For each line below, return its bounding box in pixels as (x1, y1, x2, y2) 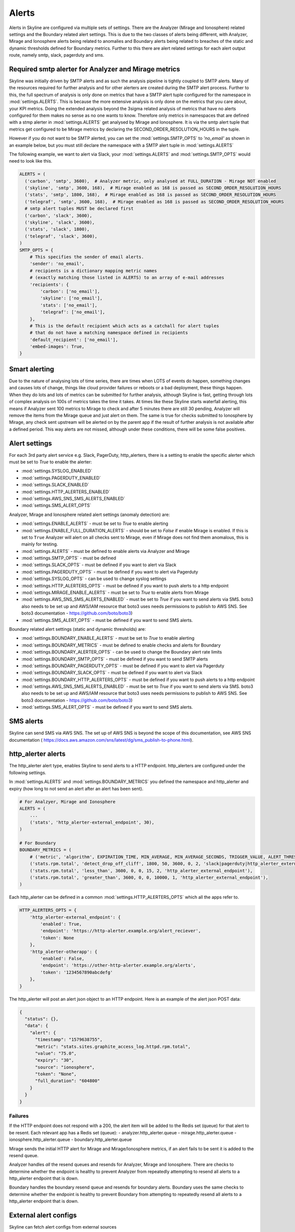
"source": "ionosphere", (35, 1064, 95, 1070)
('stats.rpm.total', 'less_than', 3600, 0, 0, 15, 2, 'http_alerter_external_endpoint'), (29, 868, 253, 873)
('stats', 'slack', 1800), (25, 227, 90, 232)
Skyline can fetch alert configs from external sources (9, 1224, 117, 1230)
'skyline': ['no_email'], (40, 296, 103, 301)
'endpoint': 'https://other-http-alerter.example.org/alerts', (40, 962, 196, 968)
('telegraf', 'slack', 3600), (25, 233, 98, 239)
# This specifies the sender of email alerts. (29, 254, 145, 260)
